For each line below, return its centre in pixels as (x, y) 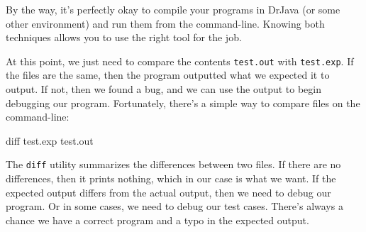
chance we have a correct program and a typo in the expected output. (157, 220)
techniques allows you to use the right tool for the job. (124, 37)
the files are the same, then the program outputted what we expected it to (168, 75)
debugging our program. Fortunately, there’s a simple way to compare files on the (183, 103)
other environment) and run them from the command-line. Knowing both (165, 23)
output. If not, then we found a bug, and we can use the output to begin (164, 89)
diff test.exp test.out (50, 140)
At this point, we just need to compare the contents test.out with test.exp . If (180, 61)
